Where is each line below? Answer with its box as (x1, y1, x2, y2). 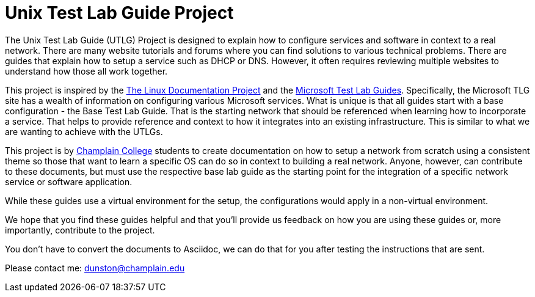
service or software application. (5, 176, 133, 187)
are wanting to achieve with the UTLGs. (5, 126, 163, 137)
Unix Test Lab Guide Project (5, 2, 234, 23)
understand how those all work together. (5, 65, 168, 76)
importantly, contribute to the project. (5, 224, 155, 235)
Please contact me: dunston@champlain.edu (5, 262, 185, 273)
